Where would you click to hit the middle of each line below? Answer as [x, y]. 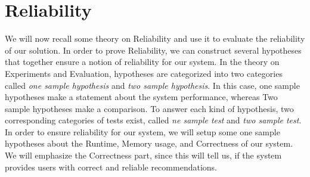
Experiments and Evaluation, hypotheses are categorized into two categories [144, 73]
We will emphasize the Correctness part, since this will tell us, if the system [143, 155]
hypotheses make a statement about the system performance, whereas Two [141, 97]
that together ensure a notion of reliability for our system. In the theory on [142, 62]
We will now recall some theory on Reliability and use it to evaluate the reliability [155, 38]
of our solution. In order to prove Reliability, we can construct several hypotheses [153, 50]
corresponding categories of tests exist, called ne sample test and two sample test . [153, 120]
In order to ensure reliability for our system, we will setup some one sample [142, 131]
